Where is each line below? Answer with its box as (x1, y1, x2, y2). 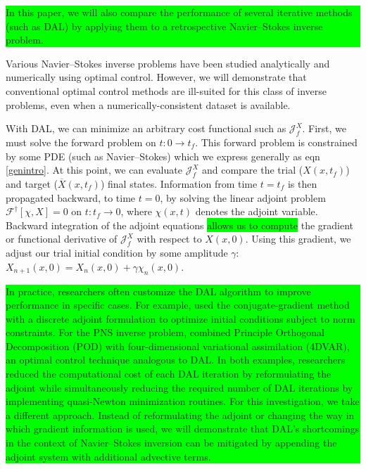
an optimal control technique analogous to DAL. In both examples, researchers (6, 352, 346, 367)
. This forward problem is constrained (195, 134, 358, 149)
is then (287, 176, 317, 191)
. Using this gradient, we (245, 231, 351, 246)
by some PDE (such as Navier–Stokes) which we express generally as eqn (6, 148, 320, 163)
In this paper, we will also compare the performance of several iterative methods (6, 5, 353, 19)
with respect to (137, 231, 202, 246)
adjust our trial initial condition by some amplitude (6, 245, 228, 260)
